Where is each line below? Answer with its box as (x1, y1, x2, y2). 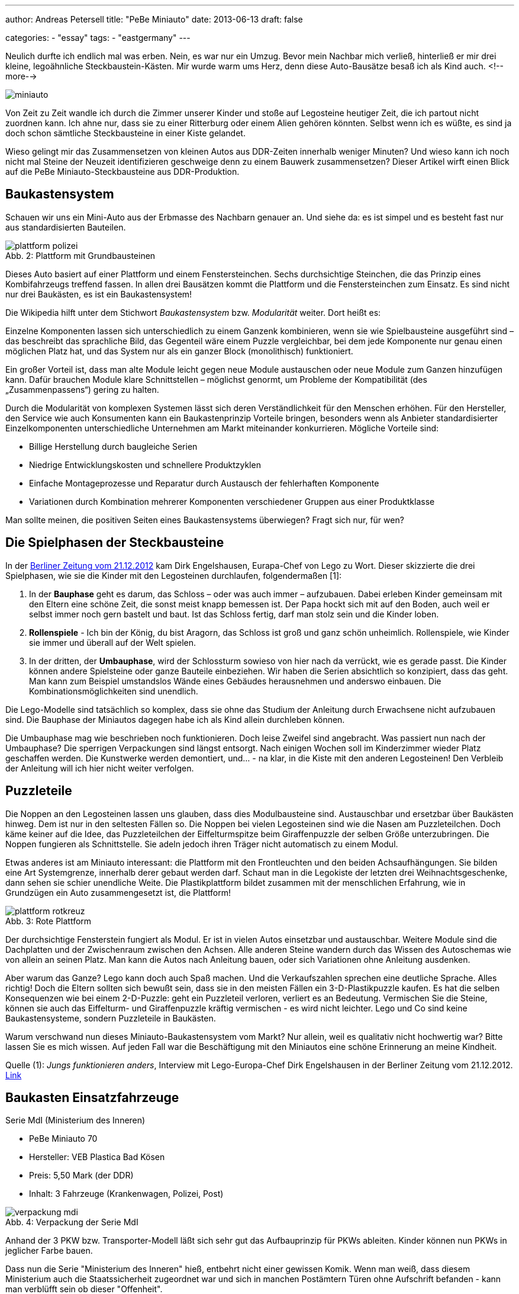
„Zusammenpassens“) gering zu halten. (5, 384, 159, 395)
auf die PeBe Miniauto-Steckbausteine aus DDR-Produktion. (5, 166, 240, 177)
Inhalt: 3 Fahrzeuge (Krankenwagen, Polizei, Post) (29, 1189, 224, 1199)
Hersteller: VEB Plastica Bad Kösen (29, 1152, 165, 1162)
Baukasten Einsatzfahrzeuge (5, 1090, 179, 1105)
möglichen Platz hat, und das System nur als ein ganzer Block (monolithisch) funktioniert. (5, 345, 353, 356)
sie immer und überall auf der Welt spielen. (29, 637, 196, 648)
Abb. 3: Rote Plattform (5, 915, 92, 926)
